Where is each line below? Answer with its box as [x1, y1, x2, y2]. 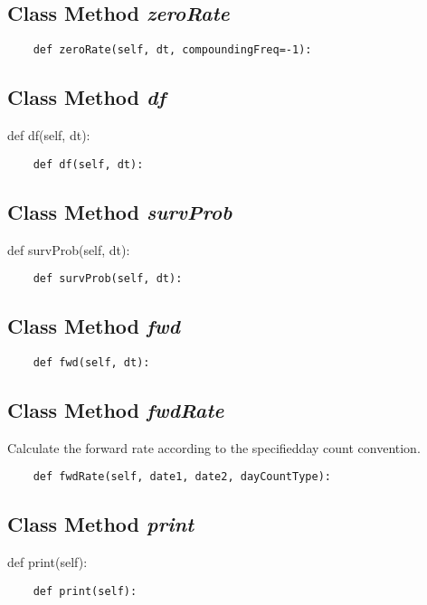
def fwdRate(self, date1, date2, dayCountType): [33, 470, 331, 484]
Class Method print [7, 510, 195, 538]
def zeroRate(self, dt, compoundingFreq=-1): [33, 43, 312, 57]
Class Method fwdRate [7, 396, 224, 424]
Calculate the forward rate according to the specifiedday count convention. [7, 438, 421, 457]
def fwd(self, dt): [33, 355, 150, 369]
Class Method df [7, 83, 166, 111]
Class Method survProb [7, 197, 232, 225]
